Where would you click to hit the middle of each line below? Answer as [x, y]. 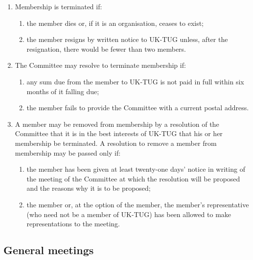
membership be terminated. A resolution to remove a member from [116, 143]
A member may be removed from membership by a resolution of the [117, 124]
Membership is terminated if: [58, 6]
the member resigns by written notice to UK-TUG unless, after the [127, 39]
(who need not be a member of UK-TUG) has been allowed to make [129, 214]
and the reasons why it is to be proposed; [89, 188]
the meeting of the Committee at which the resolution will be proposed [133, 178]
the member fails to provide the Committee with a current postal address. [138, 108]
